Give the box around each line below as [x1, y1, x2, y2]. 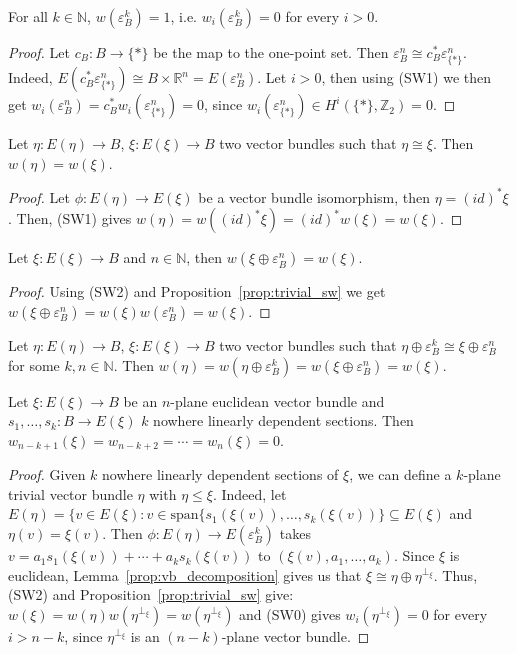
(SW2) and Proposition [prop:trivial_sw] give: [8, 584, 294, 605]
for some [8, 354, 60, 375]
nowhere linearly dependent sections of [102, 464, 339, 485]
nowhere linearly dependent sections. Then [153, 410, 414, 431]
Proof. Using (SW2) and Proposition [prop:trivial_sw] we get [8, 281, 386, 302]
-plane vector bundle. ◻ [221, 625, 370, 646]
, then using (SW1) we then [321, 67, 492, 88]
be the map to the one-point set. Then [153, 42, 389, 62]
